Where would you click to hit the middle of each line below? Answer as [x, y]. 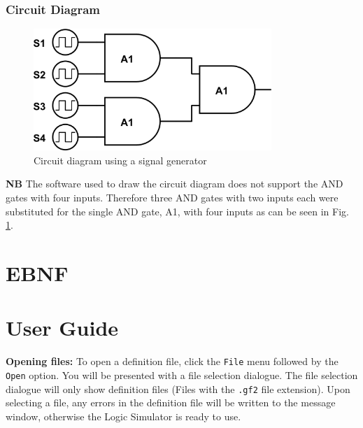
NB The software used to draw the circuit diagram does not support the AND [175, 184]
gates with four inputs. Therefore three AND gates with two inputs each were [172, 198]
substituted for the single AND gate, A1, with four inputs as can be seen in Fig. [177, 211]
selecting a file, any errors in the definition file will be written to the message [171, 402]
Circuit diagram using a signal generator [120, 160]
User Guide [62, 328]
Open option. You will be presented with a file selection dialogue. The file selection [182, 375]
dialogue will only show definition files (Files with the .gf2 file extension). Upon [178, 388]
